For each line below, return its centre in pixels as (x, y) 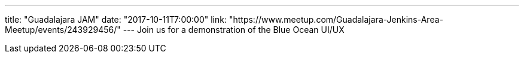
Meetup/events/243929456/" (63, 30)
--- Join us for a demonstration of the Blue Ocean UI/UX (234, 30)
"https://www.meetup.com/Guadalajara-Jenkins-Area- (336, 19)
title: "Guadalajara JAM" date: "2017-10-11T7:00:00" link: (116, 19)
